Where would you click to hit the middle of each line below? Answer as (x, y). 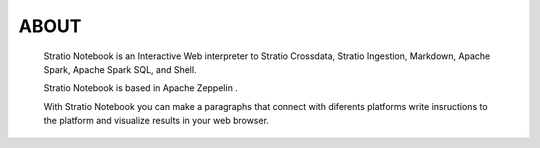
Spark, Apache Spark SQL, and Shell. (120, 69)
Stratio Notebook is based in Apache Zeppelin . (141, 88)
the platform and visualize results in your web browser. (156, 121)
